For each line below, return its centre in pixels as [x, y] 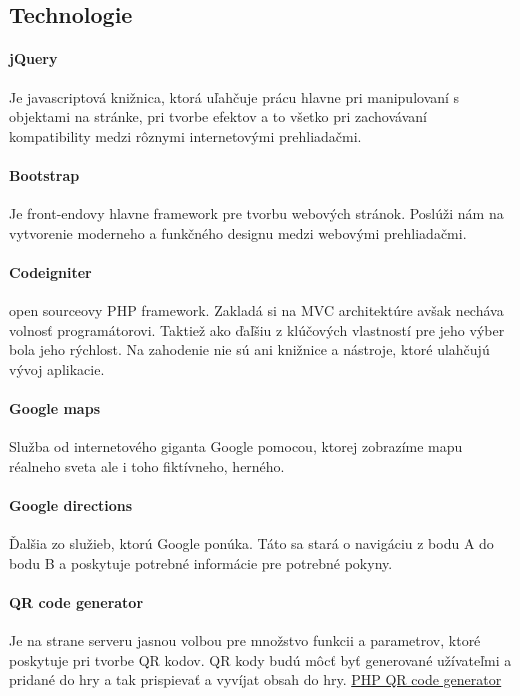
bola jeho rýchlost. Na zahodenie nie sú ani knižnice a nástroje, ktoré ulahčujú [249, 349]
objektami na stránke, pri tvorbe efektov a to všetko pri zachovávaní [218, 116]
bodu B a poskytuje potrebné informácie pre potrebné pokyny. [201, 562]
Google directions [71, 505]
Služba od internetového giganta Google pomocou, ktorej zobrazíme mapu [236, 446]
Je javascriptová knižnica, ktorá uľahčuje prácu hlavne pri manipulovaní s [234, 96]
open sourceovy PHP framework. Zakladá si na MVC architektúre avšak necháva [256, 310]
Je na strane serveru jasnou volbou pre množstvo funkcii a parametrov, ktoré [245, 640]
